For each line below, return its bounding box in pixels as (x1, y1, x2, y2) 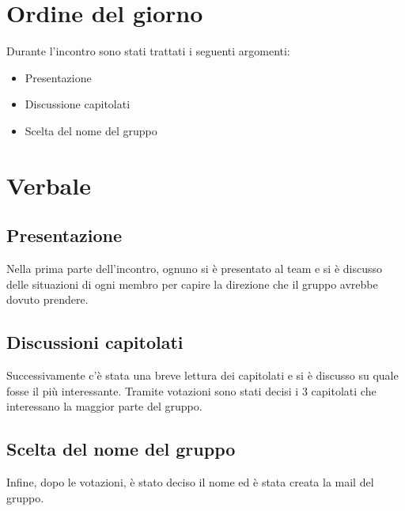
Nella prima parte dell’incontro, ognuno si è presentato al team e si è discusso (6, 260, 383, 277)
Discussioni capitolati (6, 330, 184, 354)
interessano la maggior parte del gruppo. (6, 398, 202, 414)
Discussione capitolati (25, 96, 131, 112)
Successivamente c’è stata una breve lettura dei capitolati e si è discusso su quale (6, 367, 399, 384)
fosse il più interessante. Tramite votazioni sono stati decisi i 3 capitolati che (6, 382, 377, 399)
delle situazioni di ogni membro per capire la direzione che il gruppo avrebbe (6, 275, 378, 292)
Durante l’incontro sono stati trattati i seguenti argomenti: (6, 43, 290, 59)
